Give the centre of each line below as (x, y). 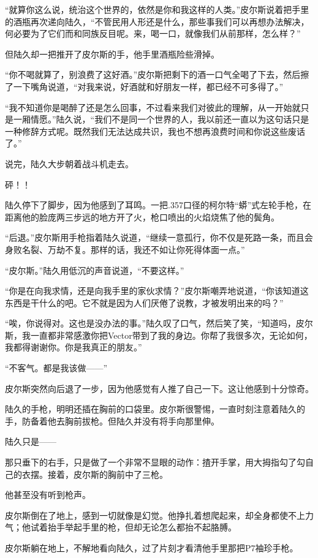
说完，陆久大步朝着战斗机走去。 (69, 163)
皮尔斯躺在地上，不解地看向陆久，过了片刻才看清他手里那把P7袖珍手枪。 (152, 548)
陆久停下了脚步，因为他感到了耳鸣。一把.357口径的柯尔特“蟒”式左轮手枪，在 (158, 205)
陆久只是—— (31, 441)
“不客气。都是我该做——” (56, 368)
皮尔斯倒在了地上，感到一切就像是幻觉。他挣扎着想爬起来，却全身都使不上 (155, 515)
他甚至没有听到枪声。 (48, 495)
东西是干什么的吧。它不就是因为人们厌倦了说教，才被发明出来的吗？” (144, 302)
